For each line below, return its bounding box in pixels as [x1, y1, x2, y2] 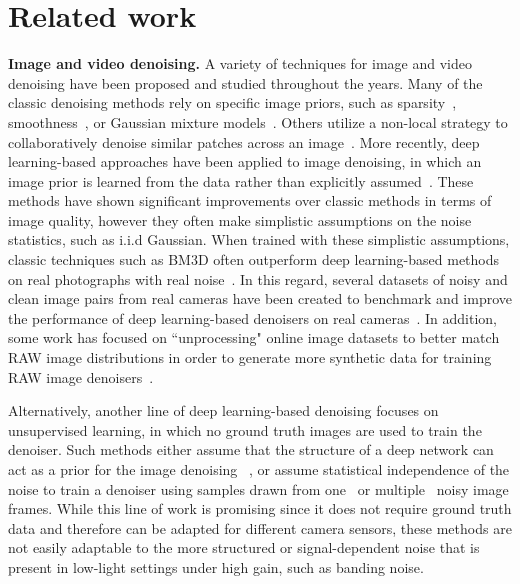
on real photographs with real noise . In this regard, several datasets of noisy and [8, 268, 508, 289]
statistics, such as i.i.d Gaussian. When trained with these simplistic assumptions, [8, 229, 510, 250]
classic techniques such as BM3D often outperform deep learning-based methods [8, 249, 500, 270]
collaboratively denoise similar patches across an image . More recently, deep [8, 131, 480, 152]
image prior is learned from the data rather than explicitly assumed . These [8, 170, 474, 191]
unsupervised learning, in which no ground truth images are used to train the [8, 419, 482, 440]
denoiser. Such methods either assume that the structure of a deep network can [8, 439, 494, 460]
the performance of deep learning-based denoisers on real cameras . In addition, [8, 307, 497, 328]
